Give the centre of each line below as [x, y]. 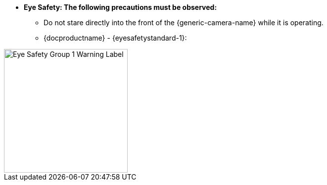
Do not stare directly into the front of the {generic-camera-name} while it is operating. [184, 23]
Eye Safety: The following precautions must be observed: [120, 7]
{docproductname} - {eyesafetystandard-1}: [115, 38]
